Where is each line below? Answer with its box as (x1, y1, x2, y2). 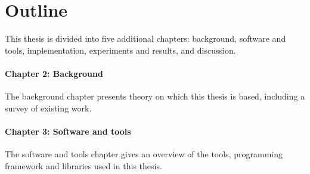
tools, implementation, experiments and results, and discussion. (5, 44, 236, 56)
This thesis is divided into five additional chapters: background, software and (5, 32, 286, 45)
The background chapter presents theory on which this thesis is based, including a (5, 90, 305, 102)
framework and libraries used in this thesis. (5, 159, 162, 172)
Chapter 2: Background (5, 67, 103, 79)
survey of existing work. (5, 101, 92, 114)
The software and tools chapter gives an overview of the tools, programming (5, 148, 283, 160)
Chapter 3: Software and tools (5, 125, 131, 137)
